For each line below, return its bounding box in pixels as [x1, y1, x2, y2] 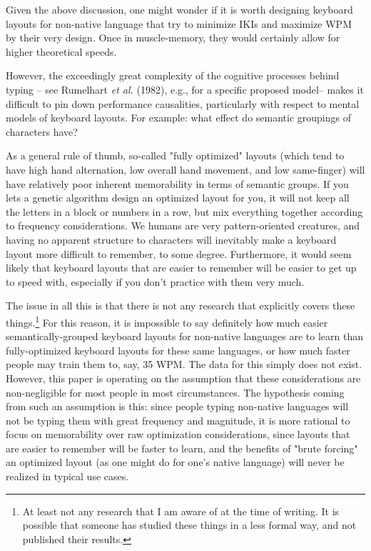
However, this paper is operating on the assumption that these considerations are [6, 370, 361, 385]
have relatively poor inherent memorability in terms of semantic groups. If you [6, 176, 349, 191]
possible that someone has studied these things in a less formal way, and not [22, 517, 357, 532]
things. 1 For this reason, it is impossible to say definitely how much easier [6, 312, 328, 329]
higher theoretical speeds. [6, 44, 117, 59]
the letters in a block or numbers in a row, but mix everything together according [6, 204, 363, 219]
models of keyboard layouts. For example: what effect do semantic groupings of [6, 110, 351, 125]
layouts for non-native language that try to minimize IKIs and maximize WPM [6, 16, 352, 31]
